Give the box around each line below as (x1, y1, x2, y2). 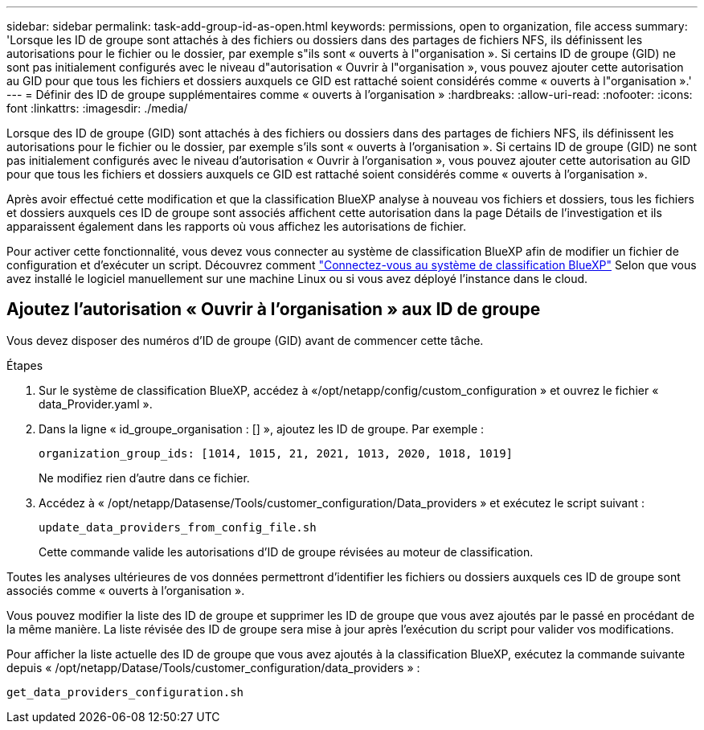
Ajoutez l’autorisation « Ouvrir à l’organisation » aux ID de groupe (6, 299, 541, 320)
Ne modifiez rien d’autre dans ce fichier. (39, 470, 250, 485)
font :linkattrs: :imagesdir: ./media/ (6, 101, 188, 115)
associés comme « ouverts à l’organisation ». (6, 583, 245, 597)
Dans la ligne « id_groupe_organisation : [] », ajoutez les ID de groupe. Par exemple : (39, 421, 485, 436)
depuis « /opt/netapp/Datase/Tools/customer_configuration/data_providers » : (6, 660, 420, 675)
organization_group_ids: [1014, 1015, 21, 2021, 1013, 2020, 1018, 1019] (39, 446, 514, 460)
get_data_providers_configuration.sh (6, 685, 244, 699)
